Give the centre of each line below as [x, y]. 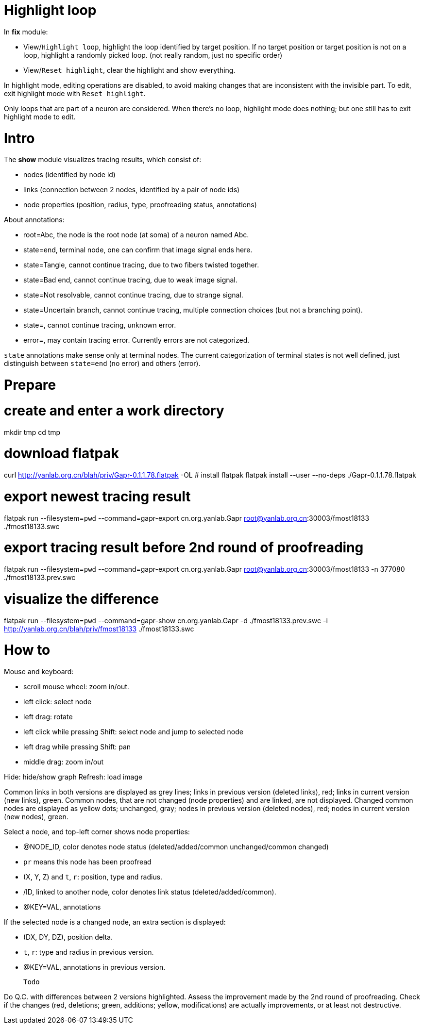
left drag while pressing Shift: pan [77, 747]
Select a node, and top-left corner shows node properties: [97, 832]
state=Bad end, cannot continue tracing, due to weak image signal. [130, 280]
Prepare [30, 385]
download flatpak [61, 454]
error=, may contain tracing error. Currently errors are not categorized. [136, 340]
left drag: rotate [48, 717]
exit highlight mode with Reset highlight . [75, 93]
